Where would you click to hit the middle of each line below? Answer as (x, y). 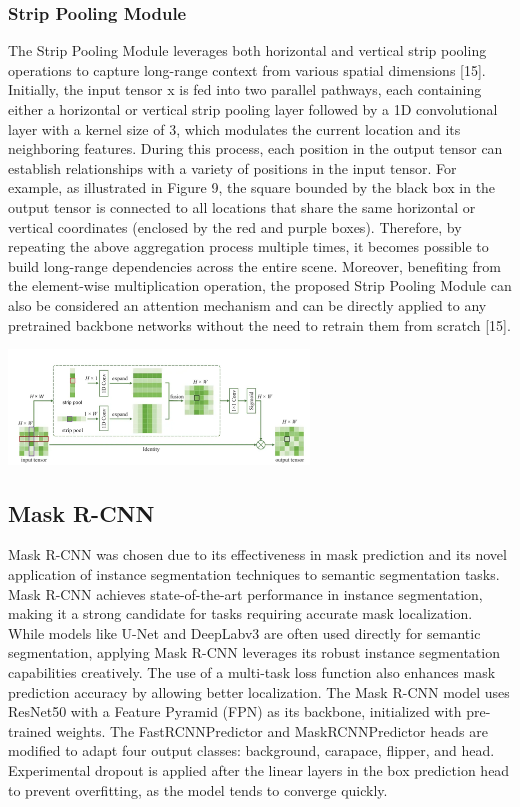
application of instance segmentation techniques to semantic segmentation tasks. (254, 574)
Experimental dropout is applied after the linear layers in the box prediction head (259, 769)
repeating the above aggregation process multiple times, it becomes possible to (248, 246)
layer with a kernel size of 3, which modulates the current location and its (234, 128)
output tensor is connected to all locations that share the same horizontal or (242, 206)
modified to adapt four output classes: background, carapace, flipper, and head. (251, 750)
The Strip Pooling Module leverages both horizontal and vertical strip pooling (247, 50)
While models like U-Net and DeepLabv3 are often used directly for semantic (244, 632)
